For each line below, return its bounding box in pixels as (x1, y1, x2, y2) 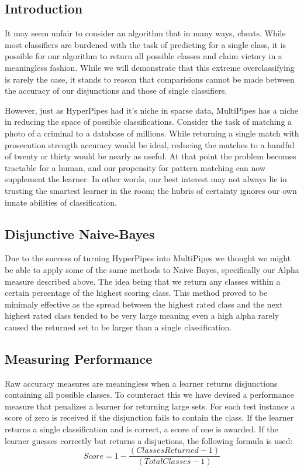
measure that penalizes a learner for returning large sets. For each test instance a (5, 400, 295, 412)
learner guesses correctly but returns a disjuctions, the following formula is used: (5, 434, 293, 446)
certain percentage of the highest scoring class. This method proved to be (5, 286, 268, 299)
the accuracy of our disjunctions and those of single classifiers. (5, 84, 227, 97)
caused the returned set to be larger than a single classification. (5, 320, 232, 333)
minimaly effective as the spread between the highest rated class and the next (5, 298, 283, 310)
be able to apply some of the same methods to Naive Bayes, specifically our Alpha (5, 263, 299, 275)
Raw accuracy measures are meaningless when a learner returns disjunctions (5, 377, 278, 389)
